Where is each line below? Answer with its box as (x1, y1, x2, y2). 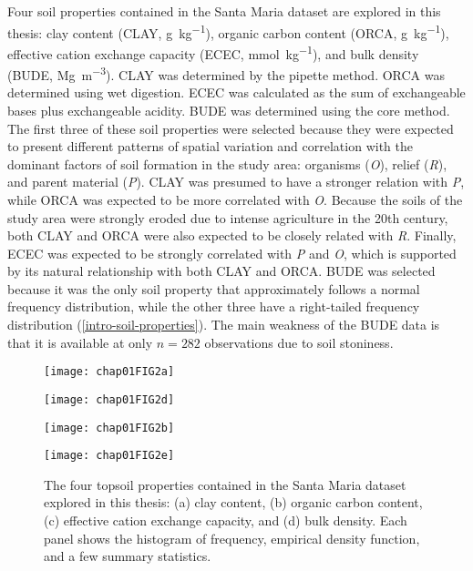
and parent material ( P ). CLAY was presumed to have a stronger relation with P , (7, 172, 465, 191)
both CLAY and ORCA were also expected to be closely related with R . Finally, (7, 226, 457, 245)
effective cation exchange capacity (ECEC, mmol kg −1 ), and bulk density (7, 41, 419, 63)
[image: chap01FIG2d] (44, 393, 175, 406)
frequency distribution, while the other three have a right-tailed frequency (7, 297, 420, 316)
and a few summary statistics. (44, 546, 211, 566)
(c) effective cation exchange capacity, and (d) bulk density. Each (44, 511, 407, 530)
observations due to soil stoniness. (204, 332, 394, 352)
